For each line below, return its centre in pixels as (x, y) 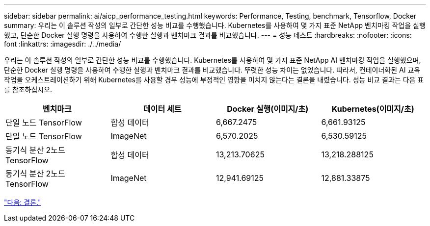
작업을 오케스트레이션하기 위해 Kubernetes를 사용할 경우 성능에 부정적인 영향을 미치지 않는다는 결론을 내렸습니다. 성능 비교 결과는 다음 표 (214, 80)
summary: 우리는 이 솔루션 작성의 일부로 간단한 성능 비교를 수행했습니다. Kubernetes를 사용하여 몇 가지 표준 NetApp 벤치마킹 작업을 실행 (215, 25)
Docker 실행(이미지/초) (268, 109)
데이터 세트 (162, 109)
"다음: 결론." (23, 202)
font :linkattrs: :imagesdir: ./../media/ (63, 44)
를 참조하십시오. (28, 89)
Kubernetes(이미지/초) (373, 109)
